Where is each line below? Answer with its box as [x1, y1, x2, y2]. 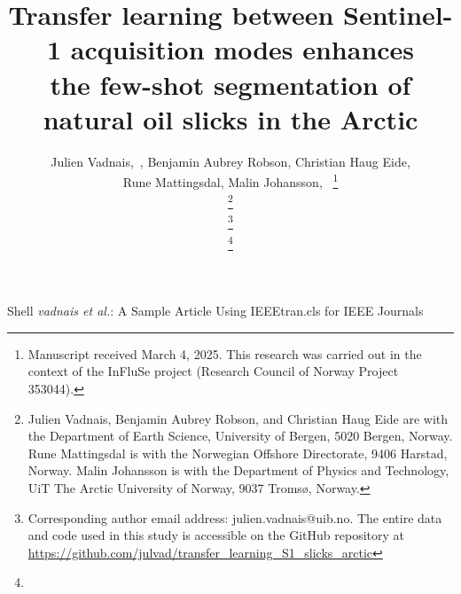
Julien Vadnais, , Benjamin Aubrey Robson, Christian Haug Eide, [51, 152, 410, 170]
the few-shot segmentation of [50, 66, 411, 102]
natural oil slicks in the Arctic [43, 100, 418, 137]
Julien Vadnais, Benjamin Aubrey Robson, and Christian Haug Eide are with [27, 409, 449, 427]
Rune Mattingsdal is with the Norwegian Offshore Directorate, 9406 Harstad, [27, 443, 448, 462]
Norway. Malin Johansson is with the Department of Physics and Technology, [27, 461, 449, 480]
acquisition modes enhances [70, 31, 415, 67]
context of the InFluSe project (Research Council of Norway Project [27, 362, 399, 380]
